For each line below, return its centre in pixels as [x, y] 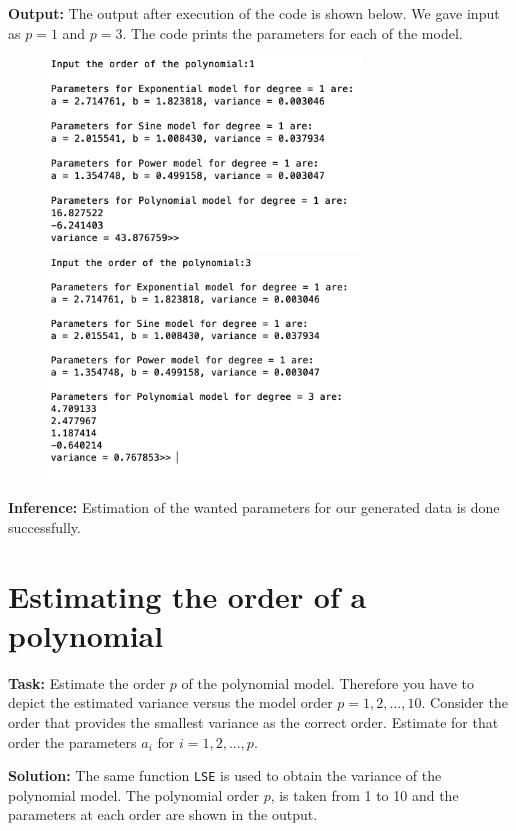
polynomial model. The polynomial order [133, 794]
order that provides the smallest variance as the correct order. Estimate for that [253, 722]
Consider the [469, 702]
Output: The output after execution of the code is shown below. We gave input [254, 13]
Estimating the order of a [187, 595]
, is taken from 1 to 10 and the [364, 794]
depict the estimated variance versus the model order [170, 702]
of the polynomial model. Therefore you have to [328, 682]
